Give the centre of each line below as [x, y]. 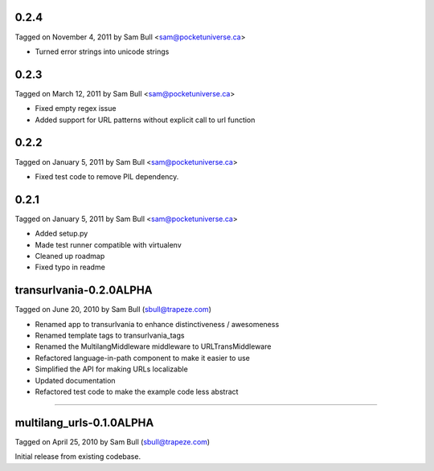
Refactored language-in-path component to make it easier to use [143, 358]
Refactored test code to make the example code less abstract [137, 391]
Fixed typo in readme [70, 267]
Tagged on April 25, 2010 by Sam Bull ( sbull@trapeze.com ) [113, 441]
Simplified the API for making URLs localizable [111, 369]
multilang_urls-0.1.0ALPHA [84, 422]
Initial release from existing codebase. [78, 457]
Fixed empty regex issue [76, 109]
